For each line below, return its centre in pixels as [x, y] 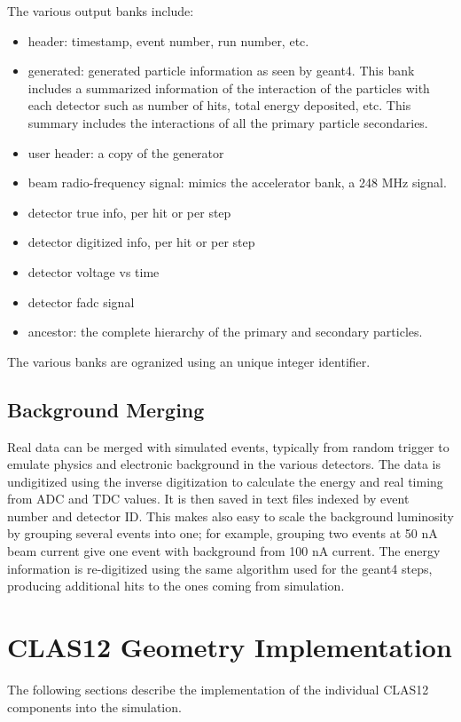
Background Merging [106, 409]
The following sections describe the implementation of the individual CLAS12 [218, 689]
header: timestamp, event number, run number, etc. [168, 40]
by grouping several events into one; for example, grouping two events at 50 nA [223, 533]
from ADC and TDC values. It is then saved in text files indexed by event [208, 499]
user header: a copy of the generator [126, 152]
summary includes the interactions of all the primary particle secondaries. [228, 122]
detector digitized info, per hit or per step [141, 242]
